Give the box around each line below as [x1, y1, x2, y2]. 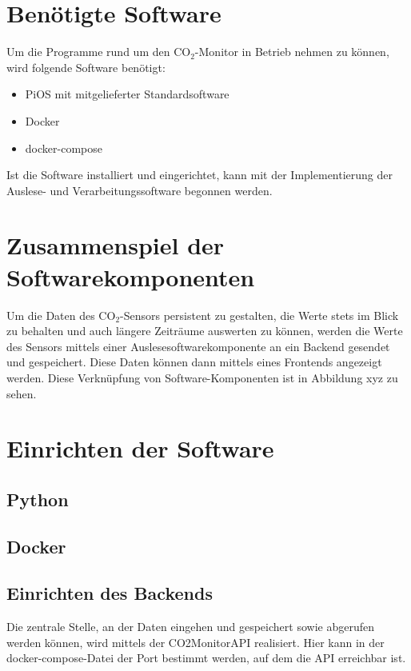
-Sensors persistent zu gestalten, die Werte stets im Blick [120, 306, 399, 323]
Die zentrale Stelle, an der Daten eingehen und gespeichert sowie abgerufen [6, 618, 374, 635]
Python [6, 486, 69, 511]
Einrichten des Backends [6, 581, 213, 605]
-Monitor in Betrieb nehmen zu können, [194, 43, 389, 60]
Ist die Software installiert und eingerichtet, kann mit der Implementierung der [6, 166, 393, 183]
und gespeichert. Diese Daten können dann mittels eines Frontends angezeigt [6, 353, 382, 370]
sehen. [6, 385, 37, 401]
